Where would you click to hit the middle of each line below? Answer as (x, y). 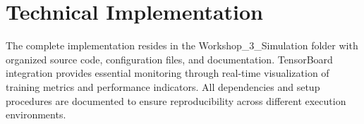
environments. (36, 114)
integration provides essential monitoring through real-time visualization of (168, 73)
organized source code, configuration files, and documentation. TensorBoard (169, 59)
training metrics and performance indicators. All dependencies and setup (163, 86)
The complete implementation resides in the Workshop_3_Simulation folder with (182, 45)
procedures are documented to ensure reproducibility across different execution (176, 100)
